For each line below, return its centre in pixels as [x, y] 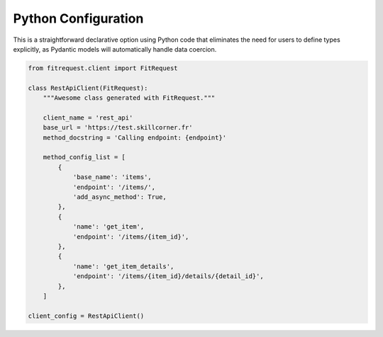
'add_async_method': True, [120, 197]
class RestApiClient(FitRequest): [88, 88]
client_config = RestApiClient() [86, 316]
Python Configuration [78, 18]
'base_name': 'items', [112, 177]
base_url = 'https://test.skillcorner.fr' [118, 128]
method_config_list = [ [84, 157]
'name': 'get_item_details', [123, 266]
